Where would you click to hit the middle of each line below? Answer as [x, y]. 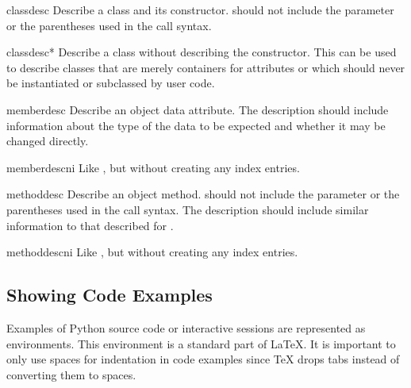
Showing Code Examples [109, 295]
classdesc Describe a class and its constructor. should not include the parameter [200, 10]
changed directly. [48, 141]
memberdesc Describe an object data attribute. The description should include [198, 109]
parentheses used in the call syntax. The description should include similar [188, 209]
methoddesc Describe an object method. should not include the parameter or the [203, 194]
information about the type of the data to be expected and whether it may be [196, 125]
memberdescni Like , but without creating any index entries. [153, 167]
